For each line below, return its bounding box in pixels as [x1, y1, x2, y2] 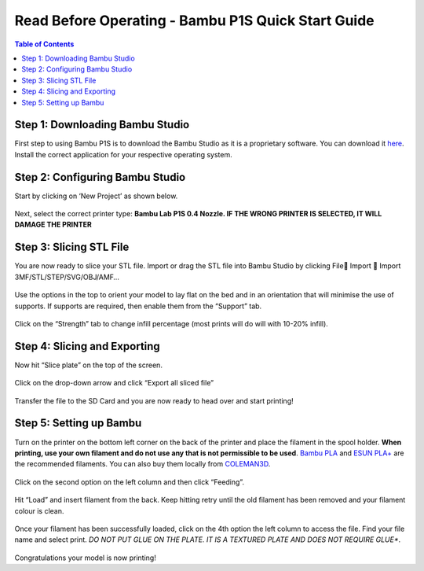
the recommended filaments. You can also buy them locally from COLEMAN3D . [14, 459, 271, 469]
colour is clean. [14, 506, 64, 515]
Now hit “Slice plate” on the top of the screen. [14, 360, 163, 370]
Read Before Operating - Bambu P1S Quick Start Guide [14, 12, 375, 29]
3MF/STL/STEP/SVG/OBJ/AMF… [14, 272, 119, 282]
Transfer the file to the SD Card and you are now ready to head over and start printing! [14, 396, 294, 405]
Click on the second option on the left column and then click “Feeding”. [14, 477, 245, 487]
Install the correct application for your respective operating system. [14, 149, 232, 159]
